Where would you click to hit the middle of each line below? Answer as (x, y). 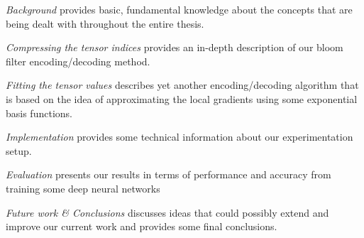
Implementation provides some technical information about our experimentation (180, 137)
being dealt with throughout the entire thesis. (105, 23)
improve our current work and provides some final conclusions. (142, 226)
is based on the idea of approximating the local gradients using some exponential (182, 98)
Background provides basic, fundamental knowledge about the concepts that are (179, 9)
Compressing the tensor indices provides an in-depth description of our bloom (175, 47)
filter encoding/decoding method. (78, 61)
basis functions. (39, 113)
